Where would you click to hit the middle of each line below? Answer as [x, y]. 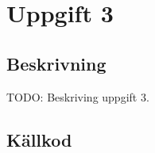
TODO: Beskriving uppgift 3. [78, 96]
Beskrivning [56, 63]
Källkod [39, 139]
